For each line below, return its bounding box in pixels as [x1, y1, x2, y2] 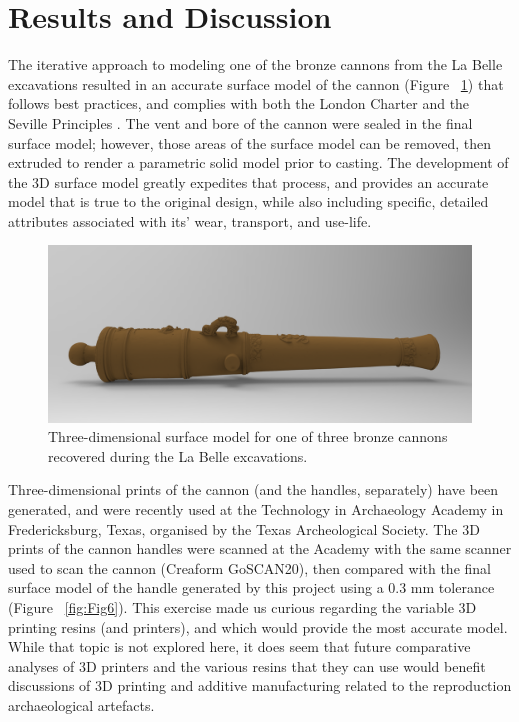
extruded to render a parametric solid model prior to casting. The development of [8, 152, 509, 173]
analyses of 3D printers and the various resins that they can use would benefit [8, 655, 486, 676]
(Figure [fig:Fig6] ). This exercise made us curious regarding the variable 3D [8, 597, 477, 618]
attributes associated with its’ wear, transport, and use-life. [8, 210, 372, 231]
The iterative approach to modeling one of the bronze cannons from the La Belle [8, 54, 503, 75]
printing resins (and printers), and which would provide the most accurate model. [8, 616, 508, 637]
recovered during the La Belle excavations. [48, 445, 308, 466]
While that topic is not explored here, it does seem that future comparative [8, 636, 471, 657]
